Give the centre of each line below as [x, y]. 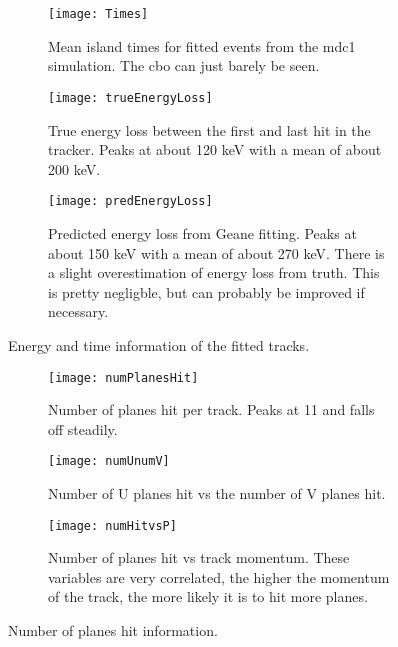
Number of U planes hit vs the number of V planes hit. [217, 493]
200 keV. [74, 168]
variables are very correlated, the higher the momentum [219, 576]
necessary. [78, 311]
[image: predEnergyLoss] [130, 201]
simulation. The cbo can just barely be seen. [184, 65]
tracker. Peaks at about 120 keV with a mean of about [215, 149]
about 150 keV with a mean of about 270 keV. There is [216, 252]
